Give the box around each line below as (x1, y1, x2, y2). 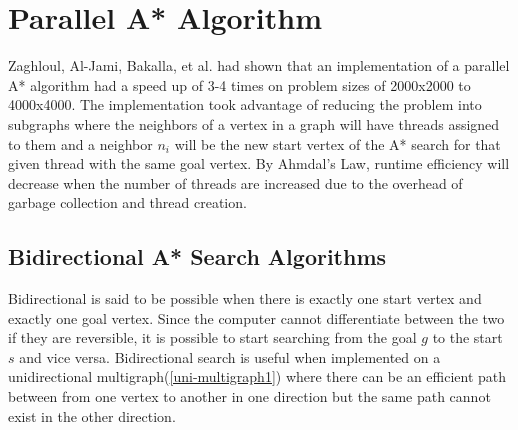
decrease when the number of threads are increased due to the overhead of (8, 172, 463, 193)
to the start (432, 327, 503, 348)
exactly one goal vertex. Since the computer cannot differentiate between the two (8, 307, 505, 328)
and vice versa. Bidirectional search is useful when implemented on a (19, 346, 441, 367)
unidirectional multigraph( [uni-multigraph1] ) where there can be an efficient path (8, 366, 507, 387)
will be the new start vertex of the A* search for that (174, 133, 501, 154)
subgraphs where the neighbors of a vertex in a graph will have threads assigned (8, 113, 500, 134)
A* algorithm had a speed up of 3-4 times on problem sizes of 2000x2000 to (8, 74, 471, 95)
